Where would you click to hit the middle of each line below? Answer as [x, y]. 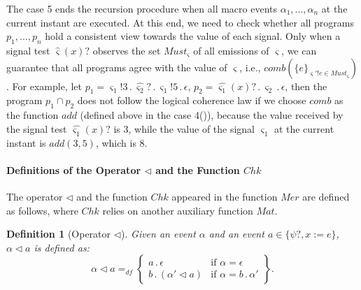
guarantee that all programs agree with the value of [117, 67]
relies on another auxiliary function [178, 210]
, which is [116, 142]
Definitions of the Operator [74, 169]
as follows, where [42, 210]
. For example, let [44, 86]
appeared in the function [225, 196]
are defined [326, 196]
